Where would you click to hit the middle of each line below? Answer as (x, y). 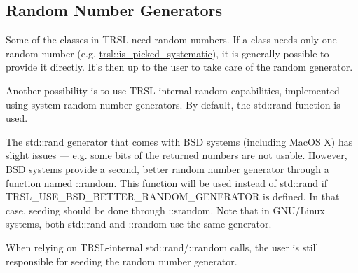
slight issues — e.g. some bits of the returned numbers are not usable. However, (177, 155)
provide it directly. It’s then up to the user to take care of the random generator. (179, 67)
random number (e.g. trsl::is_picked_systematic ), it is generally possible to (167, 53)
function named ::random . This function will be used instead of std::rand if (166, 182)
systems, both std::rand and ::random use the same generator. (139, 224)
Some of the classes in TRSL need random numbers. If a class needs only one (171, 40)
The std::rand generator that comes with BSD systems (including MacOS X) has (179, 141)
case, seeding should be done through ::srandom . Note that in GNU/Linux (165, 210)
